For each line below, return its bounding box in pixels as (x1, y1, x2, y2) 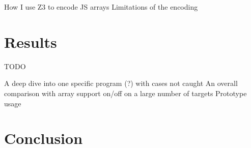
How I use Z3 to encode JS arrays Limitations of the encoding (4, 2, 198, 12)
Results (4, 31, 57, 52)
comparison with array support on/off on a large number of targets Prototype (4, 87, 247, 98)
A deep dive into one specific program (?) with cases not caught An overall (4, 78, 238, 88)
